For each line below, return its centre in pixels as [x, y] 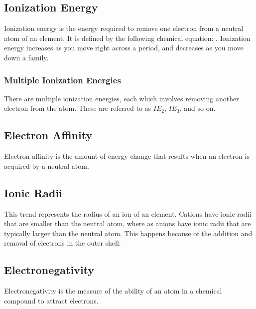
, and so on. [197, 108]
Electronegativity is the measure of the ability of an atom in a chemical [113, 291]
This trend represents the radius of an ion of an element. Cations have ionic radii [128, 213]
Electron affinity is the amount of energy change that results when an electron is [127, 156]
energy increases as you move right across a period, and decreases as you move [124, 48]
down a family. [26, 57]
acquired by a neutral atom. [47, 165]
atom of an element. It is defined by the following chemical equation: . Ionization [127, 38]
